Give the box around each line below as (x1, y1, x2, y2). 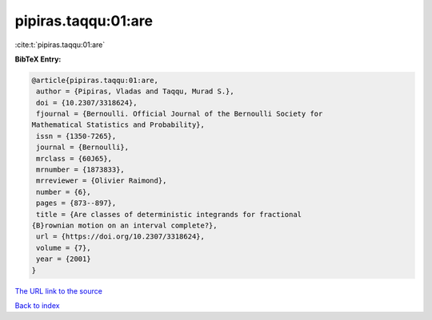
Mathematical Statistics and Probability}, (31, 120, 206, 129)
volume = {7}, (36, 243, 91, 252)
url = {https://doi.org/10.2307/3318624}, (36, 232, 206, 241)
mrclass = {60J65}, (36, 154, 112, 163)
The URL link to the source (14, 286, 103, 295)
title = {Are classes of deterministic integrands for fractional (36, 210, 302, 219)
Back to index (14, 300, 60, 310)
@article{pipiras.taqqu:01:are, (31, 76, 159, 85)
